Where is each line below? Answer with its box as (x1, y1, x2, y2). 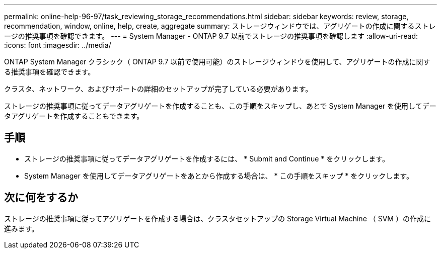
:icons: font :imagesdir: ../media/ (4, 41, 111, 49)
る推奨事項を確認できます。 (4, 67, 95, 76)
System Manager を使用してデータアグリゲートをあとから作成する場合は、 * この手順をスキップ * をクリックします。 (24, 171, 413, 180)
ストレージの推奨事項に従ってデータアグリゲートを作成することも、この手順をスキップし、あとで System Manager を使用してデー (4, 102, 436, 110)
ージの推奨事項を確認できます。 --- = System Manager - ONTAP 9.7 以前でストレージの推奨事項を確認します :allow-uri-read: (4, 32, 418, 40)
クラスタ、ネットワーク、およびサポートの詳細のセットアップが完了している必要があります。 (4, 85, 313, 93)
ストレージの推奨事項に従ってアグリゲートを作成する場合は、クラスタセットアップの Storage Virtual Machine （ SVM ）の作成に (4, 214, 431, 223)
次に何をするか (4, 191, 78, 204)
